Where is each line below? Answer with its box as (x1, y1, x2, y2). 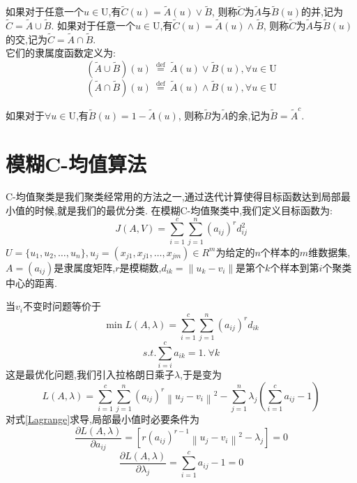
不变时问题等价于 (22, 299, 101, 313)
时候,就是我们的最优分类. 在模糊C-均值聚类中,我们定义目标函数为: (34, 203, 333, 218)
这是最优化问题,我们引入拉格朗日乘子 (6, 367, 174, 382)
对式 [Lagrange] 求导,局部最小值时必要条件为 (6, 412, 199, 426)
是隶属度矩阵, (54, 260, 116, 274)
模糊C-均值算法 (6, 149, 146, 177)
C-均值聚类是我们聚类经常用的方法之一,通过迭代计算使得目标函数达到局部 (6, 189, 341, 204)
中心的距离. (6, 275, 57, 290)
